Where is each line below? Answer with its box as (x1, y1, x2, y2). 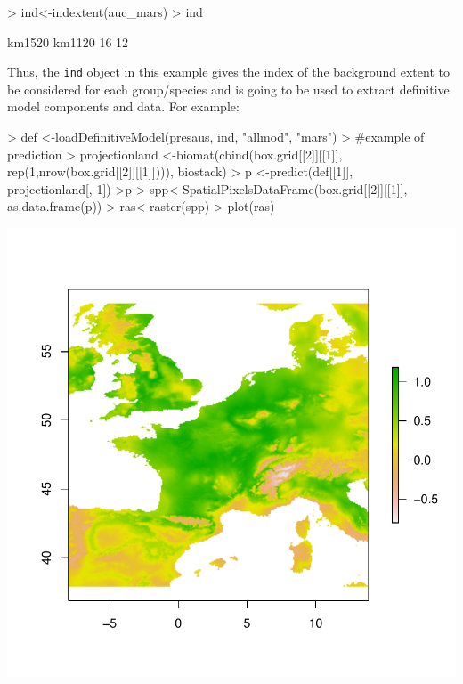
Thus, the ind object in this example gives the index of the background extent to (7, 62, 450, 81)
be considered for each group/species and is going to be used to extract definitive (7, 79, 450, 98)
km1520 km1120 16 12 (7, 32, 129, 51)
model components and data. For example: (7, 97, 240, 116)
